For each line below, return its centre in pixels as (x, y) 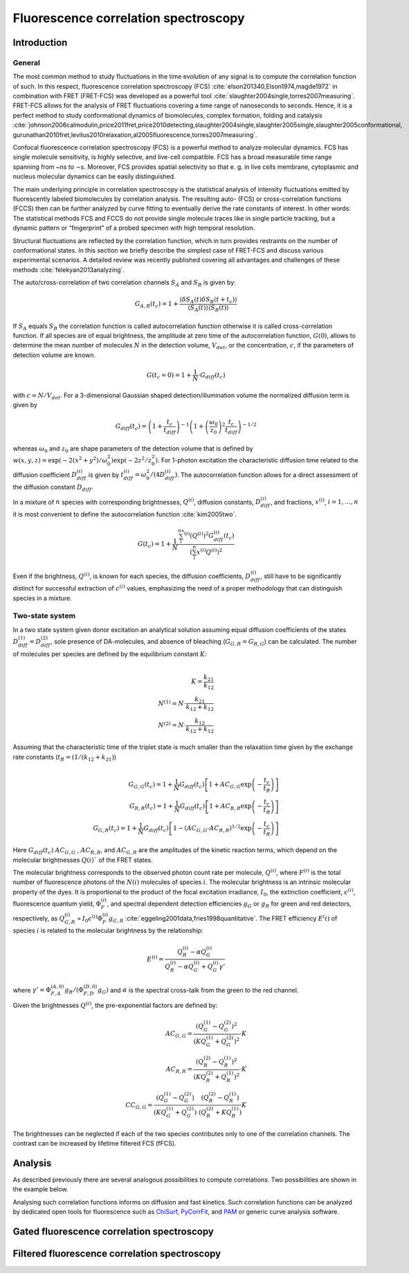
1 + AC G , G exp (230, 785)
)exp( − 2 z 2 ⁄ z (131, 460)
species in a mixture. (43, 598)
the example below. (40, 1189)
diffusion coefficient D (45, 475)
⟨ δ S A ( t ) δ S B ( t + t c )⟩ (208, 300)
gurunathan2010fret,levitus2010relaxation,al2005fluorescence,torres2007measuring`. (135, 134)
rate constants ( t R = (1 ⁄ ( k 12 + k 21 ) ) (65, 758)
